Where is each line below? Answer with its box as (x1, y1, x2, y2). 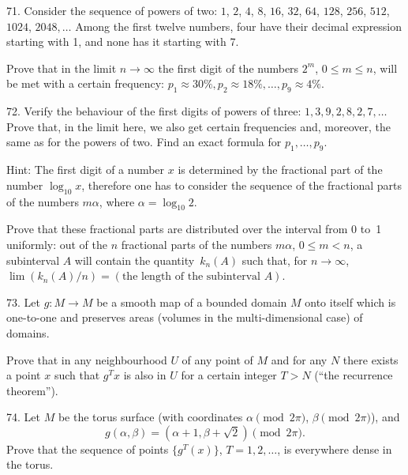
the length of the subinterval (122, 271, 260, 283)
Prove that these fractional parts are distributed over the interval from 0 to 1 (6, 221, 382, 237)
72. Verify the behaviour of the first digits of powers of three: (6, 103, 301, 119)
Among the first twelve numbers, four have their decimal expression (75, 17, 402, 34)
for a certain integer (181, 367, 277, 383)
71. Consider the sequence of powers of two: (6, 2, 218, 18)
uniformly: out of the (6, 236, 108, 252)
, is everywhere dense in (277, 440, 392, 457)
